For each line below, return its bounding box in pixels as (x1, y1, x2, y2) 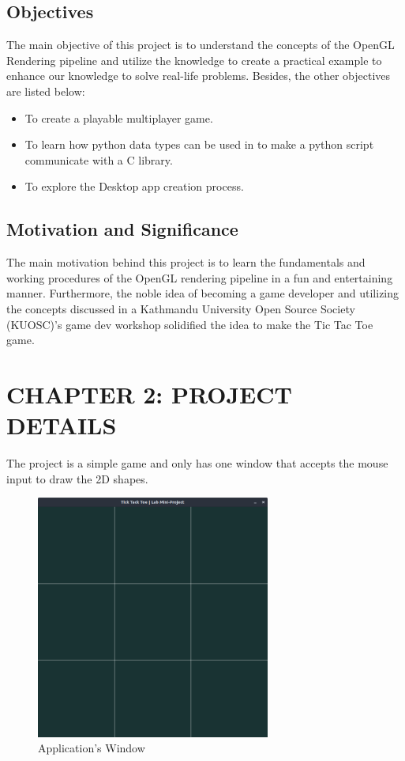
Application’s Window (38, 740, 145, 756)
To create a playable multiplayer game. (24, 109, 213, 126)
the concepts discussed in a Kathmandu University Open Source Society (6, 300, 355, 316)
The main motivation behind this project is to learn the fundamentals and (6, 254, 366, 271)
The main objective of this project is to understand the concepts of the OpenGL (6, 36, 395, 53)
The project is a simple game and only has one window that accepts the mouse (6, 455, 388, 471)
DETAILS (6, 409, 117, 441)
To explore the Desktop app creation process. (24, 178, 244, 195)
